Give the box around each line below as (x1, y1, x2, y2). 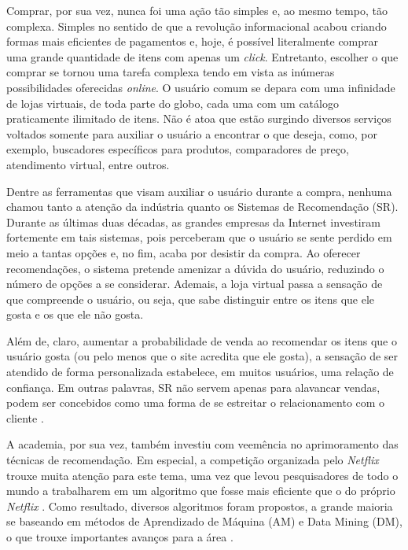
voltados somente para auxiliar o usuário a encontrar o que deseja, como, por (6, 125, 377, 142)
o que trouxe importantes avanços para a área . (6, 529, 233, 544)
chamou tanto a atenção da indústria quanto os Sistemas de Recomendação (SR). (6, 198, 399, 215)
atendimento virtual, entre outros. (6, 156, 170, 172)
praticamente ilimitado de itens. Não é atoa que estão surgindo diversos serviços (6, 110, 391, 127)
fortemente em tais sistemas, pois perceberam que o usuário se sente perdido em (6, 229, 392, 245)
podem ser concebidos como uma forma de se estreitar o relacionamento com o (6, 394, 385, 411)
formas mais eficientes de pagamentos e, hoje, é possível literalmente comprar (6, 33, 379, 50)
